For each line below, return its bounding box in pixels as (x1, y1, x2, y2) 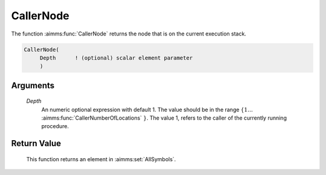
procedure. (41, 123, 69, 130)
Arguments (11, 80, 55, 90)
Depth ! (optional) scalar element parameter (39, 54, 193, 61)
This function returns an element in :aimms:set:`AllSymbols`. (26, 155, 176, 162)
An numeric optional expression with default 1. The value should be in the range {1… (41, 106, 253, 113)
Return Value (11, 138, 62, 149)
